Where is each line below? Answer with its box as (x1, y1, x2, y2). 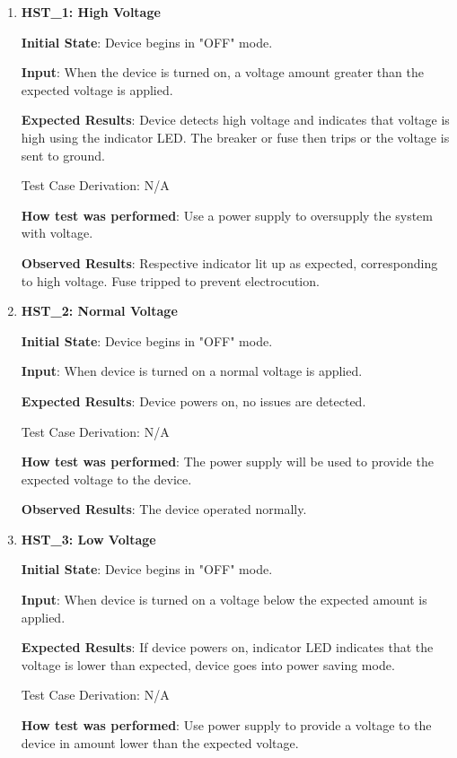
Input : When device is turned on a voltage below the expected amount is (21, 590, 427, 609)
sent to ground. (21, 145, 105, 164)
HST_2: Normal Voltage (21, 301, 178, 320)
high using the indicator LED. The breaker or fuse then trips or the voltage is (21, 127, 450, 146)
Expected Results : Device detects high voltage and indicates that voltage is (21, 110, 450, 129)
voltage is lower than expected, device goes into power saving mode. (21, 655, 395, 674)
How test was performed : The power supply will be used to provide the (21, 452, 434, 471)
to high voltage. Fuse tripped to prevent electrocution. (21, 271, 320, 290)
